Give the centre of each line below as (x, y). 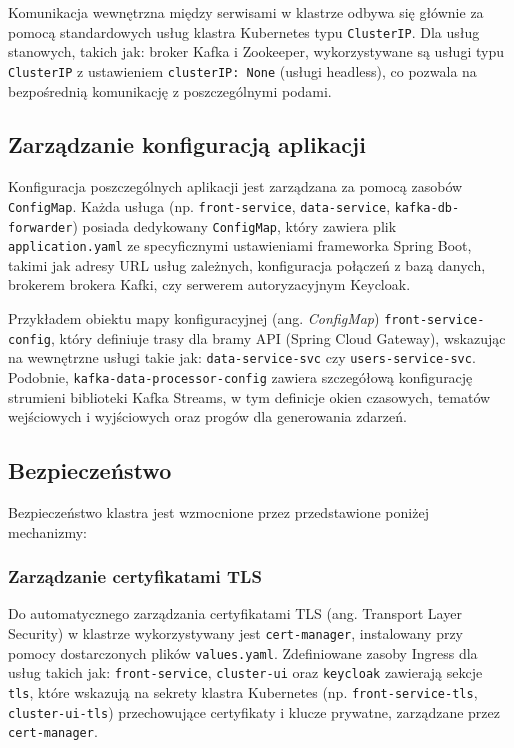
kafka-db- (427, 207)
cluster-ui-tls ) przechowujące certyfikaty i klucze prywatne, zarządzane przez (254, 711)
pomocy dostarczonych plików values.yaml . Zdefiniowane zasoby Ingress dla (243, 652)
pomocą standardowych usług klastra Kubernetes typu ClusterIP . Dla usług (244, 31)
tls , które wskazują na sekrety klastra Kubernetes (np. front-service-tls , (243, 692)
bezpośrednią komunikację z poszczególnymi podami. (170, 90)
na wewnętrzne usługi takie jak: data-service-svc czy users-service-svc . (242, 357)
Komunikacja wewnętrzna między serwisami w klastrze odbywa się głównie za (246, 12)
